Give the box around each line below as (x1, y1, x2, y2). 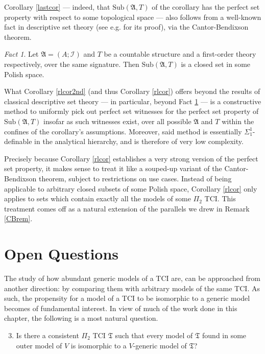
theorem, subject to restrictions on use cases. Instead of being (38, 173, 232, 183)
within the (222, 115, 254, 126)
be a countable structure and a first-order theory (104, 49, 256, 59)
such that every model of (115, 329, 193, 340)
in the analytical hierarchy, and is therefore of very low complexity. (34, 136, 244, 147)
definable (4, 136, 32, 147)
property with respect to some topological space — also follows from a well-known (4, 11, 261, 22)
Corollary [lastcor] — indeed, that (4, 2, 110, 12)
